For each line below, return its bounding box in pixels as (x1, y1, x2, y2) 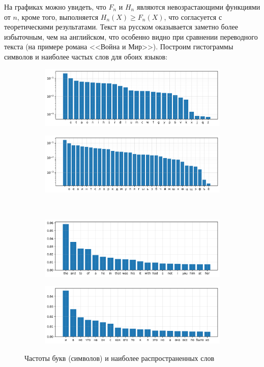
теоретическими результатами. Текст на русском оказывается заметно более (4, 21, 238, 32)
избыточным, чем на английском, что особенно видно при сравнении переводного (4, 31, 258, 42)
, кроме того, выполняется (17, 11, 99, 22)
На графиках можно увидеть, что (4, 2, 106, 12)
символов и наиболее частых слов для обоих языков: (4, 51, 168, 62)
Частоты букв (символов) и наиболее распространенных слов (24, 352, 215, 363)
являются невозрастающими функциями (136, 2, 260, 12)
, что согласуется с (164, 11, 222, 22)
